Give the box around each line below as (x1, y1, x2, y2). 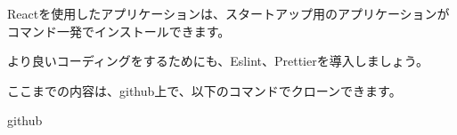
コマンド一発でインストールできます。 (7, 21, 231, 40)
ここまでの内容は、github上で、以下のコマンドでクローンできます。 (7, 81, 402, 99)
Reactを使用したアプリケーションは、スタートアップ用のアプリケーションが (7, 4, 450, 22)
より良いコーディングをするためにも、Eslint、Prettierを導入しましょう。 (7, 52, 428, 70)
